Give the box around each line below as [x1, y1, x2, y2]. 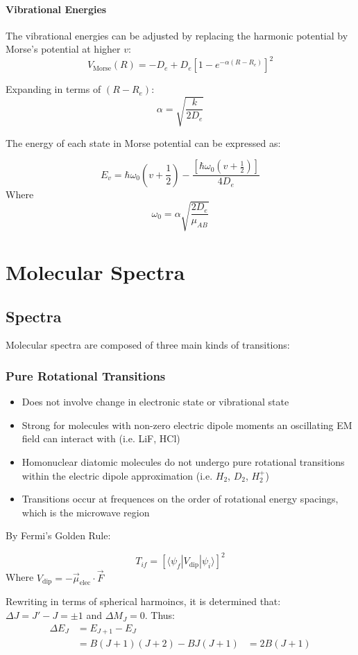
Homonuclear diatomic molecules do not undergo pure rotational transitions [22, 454, 345, 469]
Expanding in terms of [6, 82, 101, 96]
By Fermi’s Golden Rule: [6, 528, 111, 543]
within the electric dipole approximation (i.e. [22, 468, 213, 482]
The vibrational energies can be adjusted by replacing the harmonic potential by [6, 28, 348, 42]
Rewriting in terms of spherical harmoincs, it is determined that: [6, 594, 281, 609]
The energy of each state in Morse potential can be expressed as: [6, 135, 281, 150]
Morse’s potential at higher [6, 42, 121, 56]
